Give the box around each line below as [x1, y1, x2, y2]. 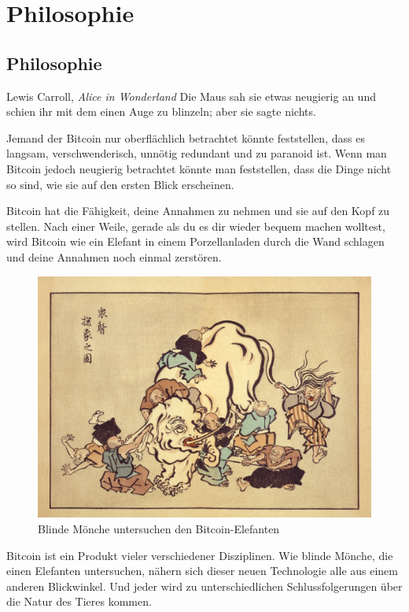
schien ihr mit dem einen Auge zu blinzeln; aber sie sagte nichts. [6, 103, 316, 120]
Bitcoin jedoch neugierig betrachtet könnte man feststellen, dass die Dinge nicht [6, 160, 392, 176]
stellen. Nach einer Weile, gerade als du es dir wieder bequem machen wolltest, [6, 217, 385, 234]
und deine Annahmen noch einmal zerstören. [6, 248, 222, 265]
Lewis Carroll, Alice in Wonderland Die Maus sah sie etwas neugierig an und [6, 87, 376, 104]
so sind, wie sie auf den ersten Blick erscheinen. [6, 176, 234, 192]
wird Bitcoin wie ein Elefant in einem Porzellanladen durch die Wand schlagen [6, 233, 385, 250]
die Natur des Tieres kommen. [6, 593, 152, 610]
